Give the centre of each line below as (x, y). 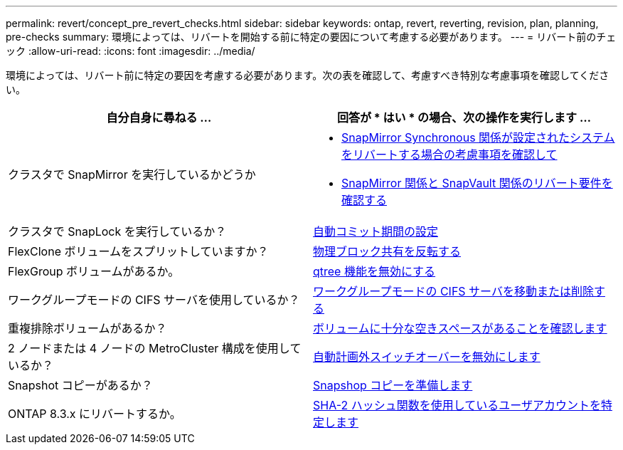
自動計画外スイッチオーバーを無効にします (427, 357)
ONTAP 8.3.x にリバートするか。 (95, 414)
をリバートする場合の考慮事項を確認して (449, 155)
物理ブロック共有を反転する (387, 251)
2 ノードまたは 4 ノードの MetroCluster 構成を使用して (155, 348)
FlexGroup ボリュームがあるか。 (94, 271)
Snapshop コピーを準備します (393, 385)
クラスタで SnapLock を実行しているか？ (117, 231)
